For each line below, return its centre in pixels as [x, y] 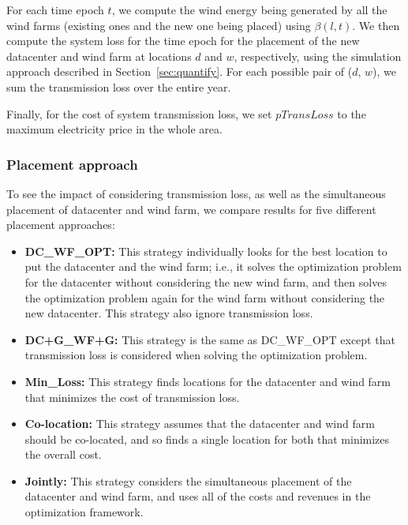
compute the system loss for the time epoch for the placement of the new [183, 41]
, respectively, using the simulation [318, 56]
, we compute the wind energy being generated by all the [249, 9]
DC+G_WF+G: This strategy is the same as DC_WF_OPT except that [210, 339]
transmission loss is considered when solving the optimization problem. [196, 355]
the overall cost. [63, 454]
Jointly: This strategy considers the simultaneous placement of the [188, 480]
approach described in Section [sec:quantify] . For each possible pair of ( [180, 71]
